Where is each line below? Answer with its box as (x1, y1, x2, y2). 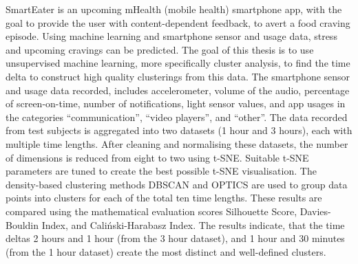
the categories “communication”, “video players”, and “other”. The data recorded (6, 109, 348, 124)
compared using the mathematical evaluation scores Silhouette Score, (6, 203, 297, 218)
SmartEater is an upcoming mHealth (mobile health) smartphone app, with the (6, 2, 342, 16)
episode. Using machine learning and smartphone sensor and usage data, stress (6, 29, 337, 43)
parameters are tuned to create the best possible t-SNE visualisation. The (6, 164, 317, 178)
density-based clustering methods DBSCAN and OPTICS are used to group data (6, 177, 348, 191)
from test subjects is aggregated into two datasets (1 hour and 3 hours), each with (6, 123, 352, 137)
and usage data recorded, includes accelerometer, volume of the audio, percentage (6, 82, 350, 97)
